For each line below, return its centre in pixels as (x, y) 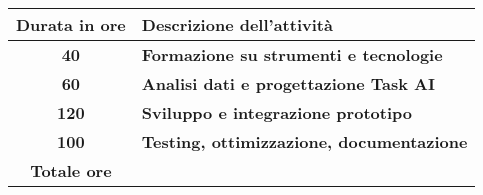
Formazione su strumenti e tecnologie (292, 54)
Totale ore (71, 170)
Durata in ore (71, 24)
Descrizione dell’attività (237, 24)
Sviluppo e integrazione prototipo (276, 112)
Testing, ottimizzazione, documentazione (304, 141)
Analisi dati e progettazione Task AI (288, 83)
